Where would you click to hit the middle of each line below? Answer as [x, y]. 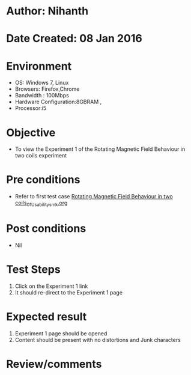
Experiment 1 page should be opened [61, 333]
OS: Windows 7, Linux [42, 83]
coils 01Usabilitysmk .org [41, 204]
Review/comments [54, 364]
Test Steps [34, 270]
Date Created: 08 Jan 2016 [74, 39]
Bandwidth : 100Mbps [42, 96]
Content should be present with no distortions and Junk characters [98, 340]
